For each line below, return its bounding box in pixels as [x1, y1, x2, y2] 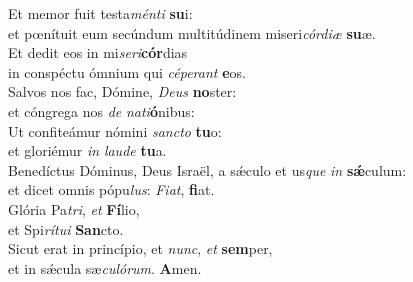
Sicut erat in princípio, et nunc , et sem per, [8, 238, 273, 259]
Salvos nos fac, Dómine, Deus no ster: [8, 81, 237, 102]
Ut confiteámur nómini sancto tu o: [8, 120, 222, 141]
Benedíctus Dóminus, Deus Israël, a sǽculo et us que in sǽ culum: [8, 159, 407, 180]
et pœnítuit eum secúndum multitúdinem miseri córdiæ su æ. [8, 22, 376, 43]
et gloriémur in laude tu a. [8, 140, 167, 161]
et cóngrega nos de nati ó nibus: [8, 100, 195, 121]
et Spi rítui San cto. [8, 218, 124, 239]
